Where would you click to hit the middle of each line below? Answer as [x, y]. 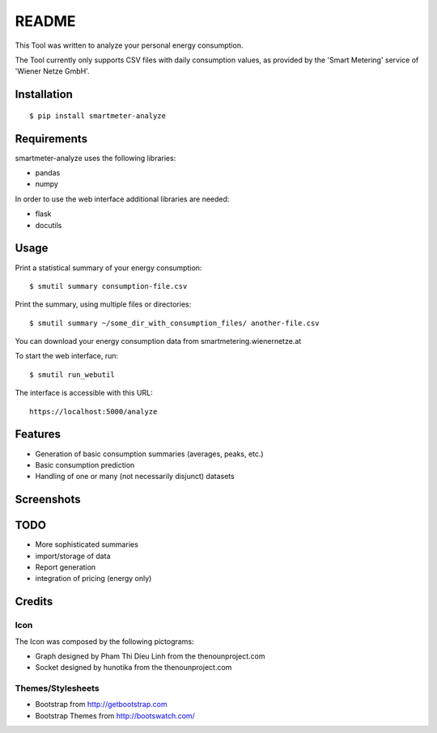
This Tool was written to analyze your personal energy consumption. [129, 45]
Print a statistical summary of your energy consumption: [108, 268]
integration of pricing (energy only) [93, 578]
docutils [49, 225]
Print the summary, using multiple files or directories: [103, 304]
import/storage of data [73, 556]
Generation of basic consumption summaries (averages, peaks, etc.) [149, 454]
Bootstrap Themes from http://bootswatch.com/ [115, 715]
